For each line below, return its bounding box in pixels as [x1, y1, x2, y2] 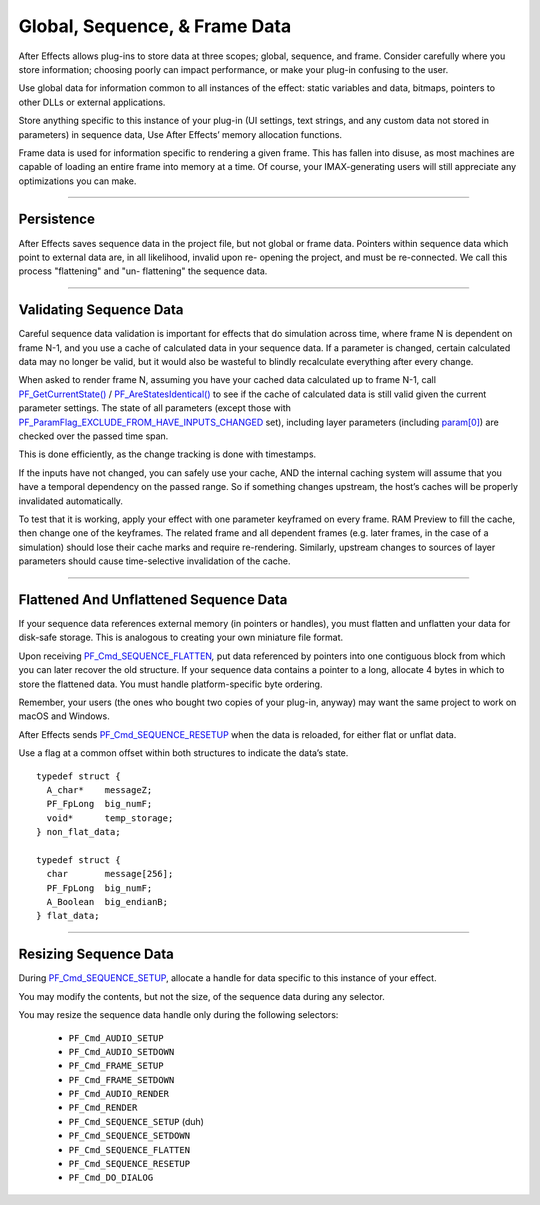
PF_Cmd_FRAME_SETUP [68, 1060, 164, 1072]
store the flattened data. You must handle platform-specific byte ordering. [18, 678, 323, 690]
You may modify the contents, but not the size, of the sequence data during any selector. [18, 990, 385, 1002]
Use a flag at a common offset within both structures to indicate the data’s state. [18, 747, 349, 759]
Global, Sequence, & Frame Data [18, 15, 292, 37]
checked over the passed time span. [18, 430, 169, 442]
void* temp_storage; [46, 812, 174, 824]
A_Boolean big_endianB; [46, 896, 169, 908]
